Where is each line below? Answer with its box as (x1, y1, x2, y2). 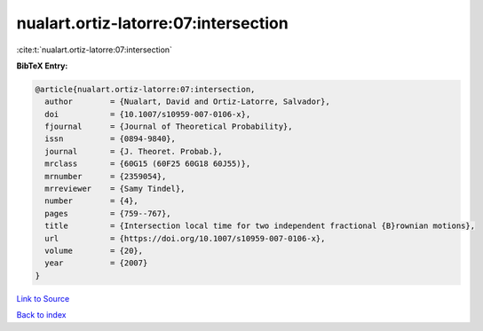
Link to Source (16, 293, 70, 303)
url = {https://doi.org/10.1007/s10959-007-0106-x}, (44, 233, 326, 243)
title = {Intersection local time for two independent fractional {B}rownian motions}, (44, 221, 475, 231)
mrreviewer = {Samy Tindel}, (44, 184, 186, 194)
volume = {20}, (44, 246, 144, 256)
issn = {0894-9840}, (44, 134, 177, 144)
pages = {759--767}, (44, 209, 172, 218)
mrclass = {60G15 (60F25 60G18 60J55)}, (44, 159, 251, 169)
